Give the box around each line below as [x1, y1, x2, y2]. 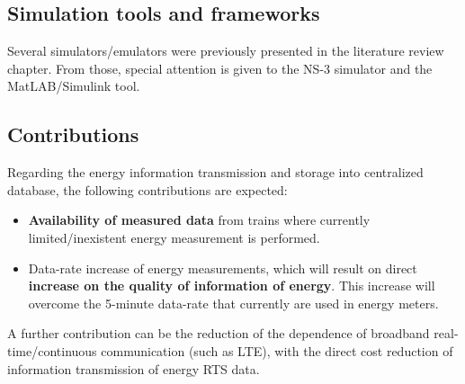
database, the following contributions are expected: [7, 180, 288, 199]
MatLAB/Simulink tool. [7, 76, 140, 95]
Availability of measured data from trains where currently [28, 210, 371, 229]
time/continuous [7, 341, 97, 360]
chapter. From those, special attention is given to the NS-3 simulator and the [7, 58, 433, 77]
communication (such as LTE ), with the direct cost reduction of [101, 341, 453, 360]
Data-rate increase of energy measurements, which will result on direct [28, 258, 417, 277]
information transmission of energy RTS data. [7, 359, 260, 378]
